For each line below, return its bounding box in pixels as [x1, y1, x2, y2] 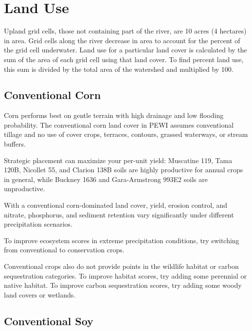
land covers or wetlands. [4, 289, 76, 299]
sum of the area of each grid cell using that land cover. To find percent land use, [4, 54, 244, 64]
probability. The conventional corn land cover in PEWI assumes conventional [4, 119, 234, 130]
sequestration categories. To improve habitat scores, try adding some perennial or [4, 270, 247, 281]
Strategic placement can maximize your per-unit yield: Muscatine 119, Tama [4, 155, 233, 165]
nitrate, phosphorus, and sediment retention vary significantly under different [4, 209, 234, 219]
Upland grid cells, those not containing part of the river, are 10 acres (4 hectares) [4, 26, 247, 36]
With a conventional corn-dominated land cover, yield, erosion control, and [4, 200, 228, 210]
